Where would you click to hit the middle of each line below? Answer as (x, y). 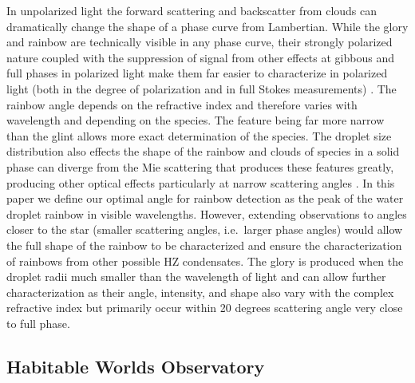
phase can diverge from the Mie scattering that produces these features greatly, (200, 166)
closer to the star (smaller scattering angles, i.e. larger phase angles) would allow (205, 229)
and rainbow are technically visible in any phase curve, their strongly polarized (200, 42)
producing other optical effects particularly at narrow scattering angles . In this (201, 182)
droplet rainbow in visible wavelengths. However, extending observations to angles (207, 213)
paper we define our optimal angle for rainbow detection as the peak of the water (205, 198)
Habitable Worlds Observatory (136, 366)
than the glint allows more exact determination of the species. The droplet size (199, 135)
